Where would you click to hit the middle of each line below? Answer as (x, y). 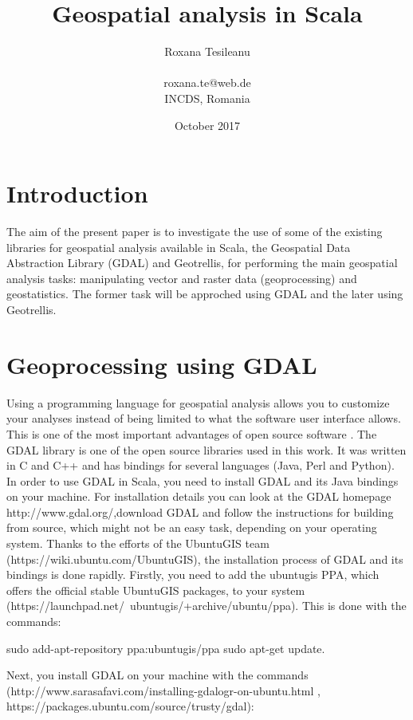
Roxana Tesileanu (207, 51)
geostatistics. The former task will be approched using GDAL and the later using (205, 294)
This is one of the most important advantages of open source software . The (192, 433)
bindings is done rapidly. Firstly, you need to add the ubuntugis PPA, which (193, 574)
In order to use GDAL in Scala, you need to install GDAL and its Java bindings (203, 480)
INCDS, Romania (207, 98)
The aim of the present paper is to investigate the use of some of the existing (195, 232)
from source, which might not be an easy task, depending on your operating (192, 527)
